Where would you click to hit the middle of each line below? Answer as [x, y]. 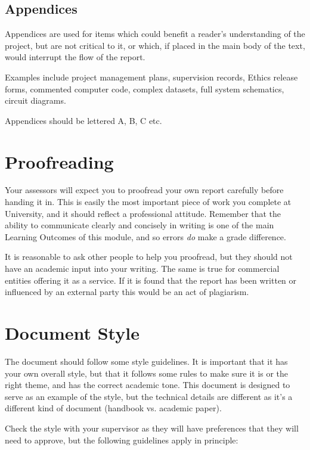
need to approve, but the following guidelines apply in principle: [122, 440]
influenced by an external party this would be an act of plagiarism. [127, 292]
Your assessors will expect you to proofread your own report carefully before [144, 190]
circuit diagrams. [35, 100]
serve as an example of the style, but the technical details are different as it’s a [149, 396]
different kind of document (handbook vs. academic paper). [113, 408]
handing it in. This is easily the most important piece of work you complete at [148, 202]
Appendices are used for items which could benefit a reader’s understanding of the [155, 34]
